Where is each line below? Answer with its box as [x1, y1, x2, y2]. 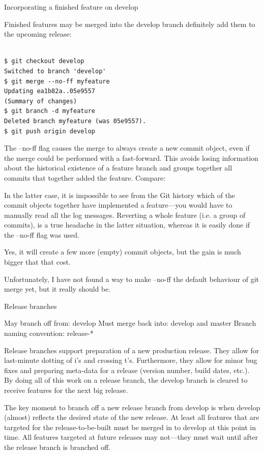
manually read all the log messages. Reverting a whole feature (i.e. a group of [4, 209, 246, 220]
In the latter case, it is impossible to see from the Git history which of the [4, 189, 236, 200]
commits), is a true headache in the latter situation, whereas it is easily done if [4, 219, 250, 230]
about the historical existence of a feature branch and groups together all [4, 162, 232, 173]
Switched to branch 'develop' [4, 67, 106, 75]
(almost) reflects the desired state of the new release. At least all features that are [4, 412, 259, 422]
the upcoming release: [4, 29, 72, 39]
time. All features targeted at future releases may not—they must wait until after [4, 432, 258, 442]
